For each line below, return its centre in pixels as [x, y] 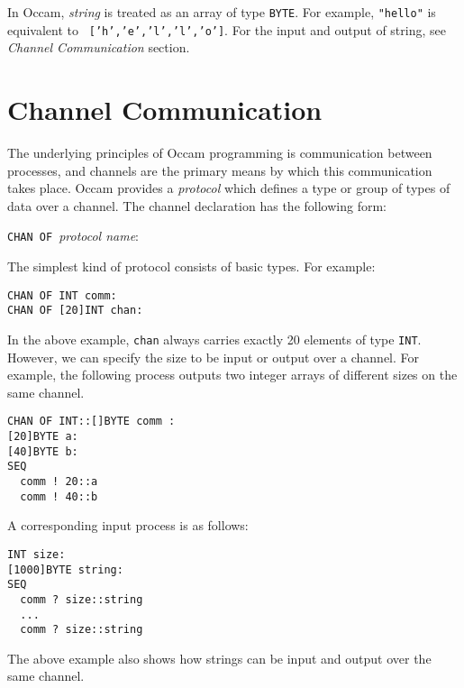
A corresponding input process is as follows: [128, 525]
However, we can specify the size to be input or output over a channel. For [214, 357]
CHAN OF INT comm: [62, 295]
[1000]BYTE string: [65, 569]
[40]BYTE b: [43, 451]
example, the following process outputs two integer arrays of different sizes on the [232, 375]
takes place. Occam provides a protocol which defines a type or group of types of [229, 188]
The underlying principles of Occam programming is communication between [220, 153]
